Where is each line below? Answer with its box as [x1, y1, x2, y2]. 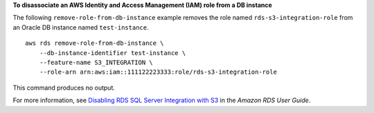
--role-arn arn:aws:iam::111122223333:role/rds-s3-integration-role [39, 68, 277, 76]
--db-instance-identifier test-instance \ [39, 49, 186, 56]
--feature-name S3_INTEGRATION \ [39, 59, 154, 66]
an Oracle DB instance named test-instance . [12, 23, 149, 31]
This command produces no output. [12, 83, 116, 92]
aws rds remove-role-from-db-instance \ [25, 39, 164, 48]
